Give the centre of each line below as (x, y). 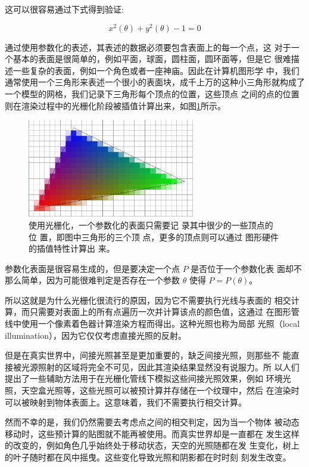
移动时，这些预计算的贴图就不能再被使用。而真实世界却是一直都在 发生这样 (152, 433)
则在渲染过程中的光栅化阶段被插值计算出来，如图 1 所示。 (115, 105)
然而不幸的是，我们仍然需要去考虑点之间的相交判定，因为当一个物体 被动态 (152, 422)
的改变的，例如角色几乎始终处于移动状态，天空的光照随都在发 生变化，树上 (152, 445)
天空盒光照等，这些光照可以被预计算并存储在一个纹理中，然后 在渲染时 (160, 390)
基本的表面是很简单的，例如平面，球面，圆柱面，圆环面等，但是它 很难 (152, 59)
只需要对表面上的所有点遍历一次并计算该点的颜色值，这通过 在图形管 (164, 312)
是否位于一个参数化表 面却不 (246, 268)
